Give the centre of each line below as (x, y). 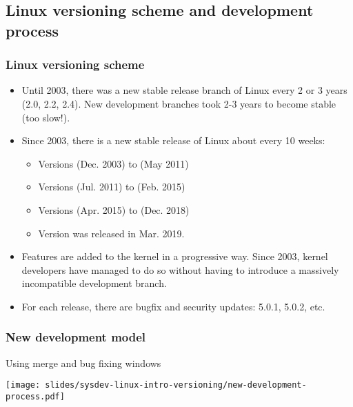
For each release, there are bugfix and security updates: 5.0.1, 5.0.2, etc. (173, 306)
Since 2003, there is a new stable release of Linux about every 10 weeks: (173, 140)
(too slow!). (46, 117)
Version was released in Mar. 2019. (111, 233)
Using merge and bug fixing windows (83, 363)
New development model (76, 337)
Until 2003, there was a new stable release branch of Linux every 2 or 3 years (184, 90)
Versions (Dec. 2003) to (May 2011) (113, 163)
